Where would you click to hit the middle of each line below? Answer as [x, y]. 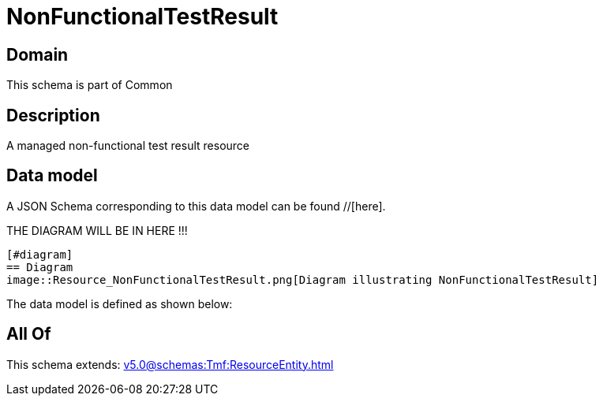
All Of [29, 334]
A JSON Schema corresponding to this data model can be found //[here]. [196, 206]
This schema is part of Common [90, 85]
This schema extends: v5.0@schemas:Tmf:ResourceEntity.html [170, 364]
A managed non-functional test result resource [128, 146]
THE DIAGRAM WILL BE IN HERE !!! [97, 230]
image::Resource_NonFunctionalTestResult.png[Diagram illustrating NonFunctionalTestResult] [303, 279]
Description [53, 115]
